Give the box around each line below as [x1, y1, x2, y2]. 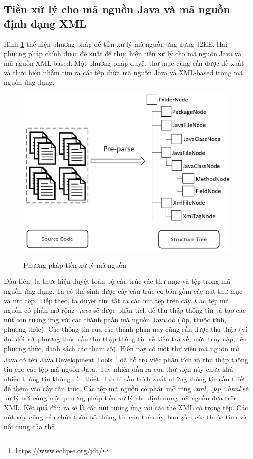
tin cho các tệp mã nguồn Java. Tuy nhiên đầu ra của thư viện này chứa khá [4, 364, 233, 374]
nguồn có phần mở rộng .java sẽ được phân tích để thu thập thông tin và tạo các [4, 305, 246, 315]
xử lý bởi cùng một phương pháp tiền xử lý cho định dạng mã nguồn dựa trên [4, 393, 237, 403]
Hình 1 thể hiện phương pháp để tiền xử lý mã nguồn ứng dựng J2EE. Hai [4, 39, 227, 49]
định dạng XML [4, 16, 87, 31]
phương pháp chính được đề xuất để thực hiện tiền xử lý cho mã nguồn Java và [4, 48, 242, 59]
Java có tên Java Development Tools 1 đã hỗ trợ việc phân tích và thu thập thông [4, 353, 248, 364]
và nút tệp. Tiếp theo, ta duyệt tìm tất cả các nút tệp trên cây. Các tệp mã [4, 295, 229, 305]
